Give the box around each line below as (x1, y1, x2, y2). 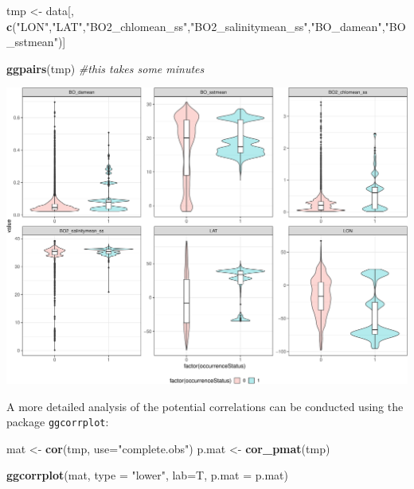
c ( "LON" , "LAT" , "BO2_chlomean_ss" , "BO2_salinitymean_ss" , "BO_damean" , (6, 17, 385, 34)
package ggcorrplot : (6, 413, 109, 430)
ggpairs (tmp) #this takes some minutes (6, 60, 205, 76)
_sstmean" (6, 33, 58, 50)
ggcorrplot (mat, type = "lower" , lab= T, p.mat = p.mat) (6, 467, 288, 483)
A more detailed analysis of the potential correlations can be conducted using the (6, 398, 404, 414)
